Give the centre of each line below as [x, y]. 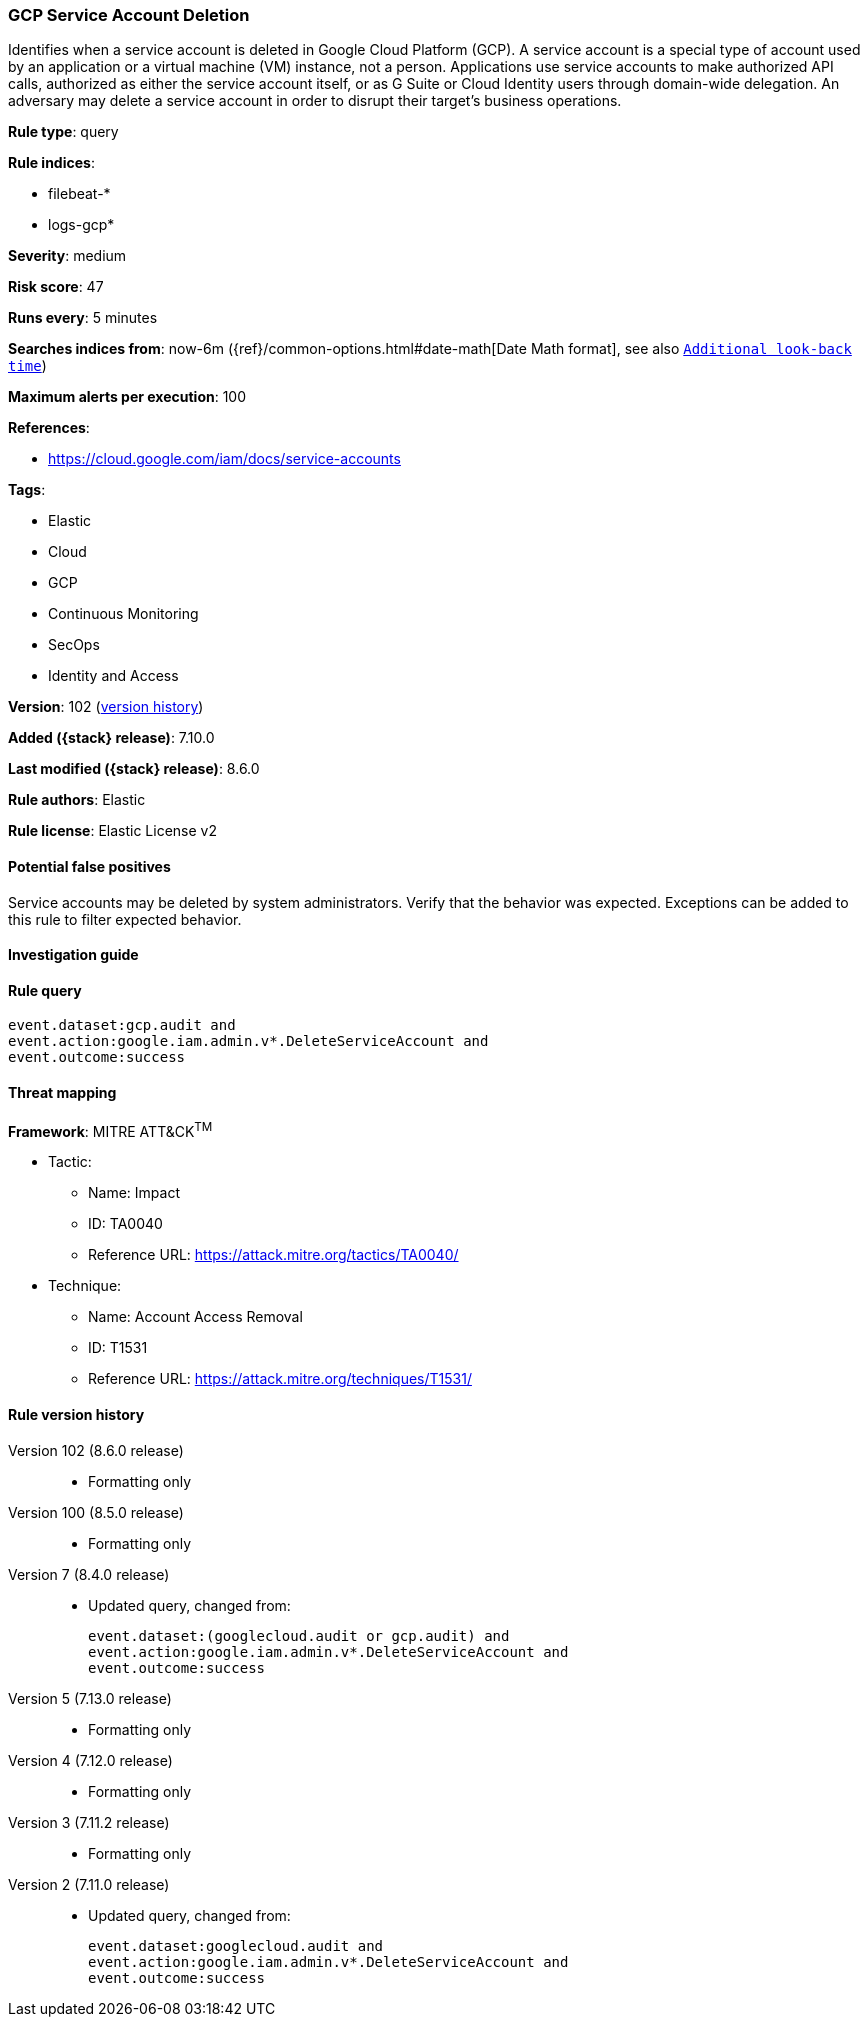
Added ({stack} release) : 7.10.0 [111, 738]
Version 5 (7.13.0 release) [90, 1698]
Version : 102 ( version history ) [106, 707]
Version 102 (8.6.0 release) [96, 1450]
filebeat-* [79, 194]
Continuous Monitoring [123, 614]
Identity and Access [113, 676]
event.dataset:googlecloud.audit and [236, 1945]
